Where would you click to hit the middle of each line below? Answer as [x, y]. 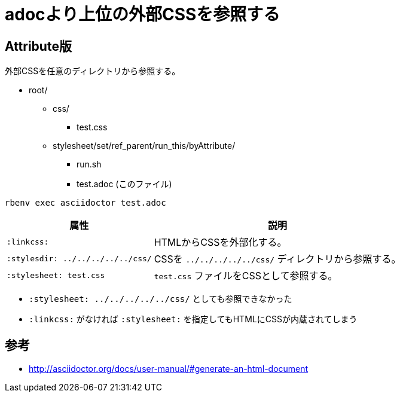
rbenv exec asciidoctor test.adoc [86, 203]
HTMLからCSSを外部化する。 [220, 242]
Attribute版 [38, 46]
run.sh [89, 164]
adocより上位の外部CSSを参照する [143, 14]
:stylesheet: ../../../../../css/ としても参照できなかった [161, 299]
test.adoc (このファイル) [124, 184]
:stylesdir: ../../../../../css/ [79, 258]
